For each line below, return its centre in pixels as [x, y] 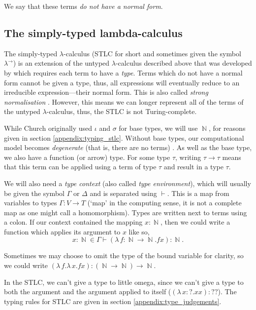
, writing [188, 157]
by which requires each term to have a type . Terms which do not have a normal [123, 72]
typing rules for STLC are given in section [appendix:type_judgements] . [113, 301]
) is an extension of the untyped [61, 63]
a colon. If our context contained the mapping [73, 222]
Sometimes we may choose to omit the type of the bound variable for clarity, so [124, 255]
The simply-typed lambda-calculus [93, 32]
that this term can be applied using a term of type [80, 167]
